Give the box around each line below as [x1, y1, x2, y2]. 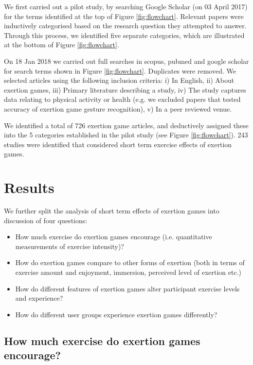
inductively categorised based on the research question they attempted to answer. [4, 20, 247, 31]
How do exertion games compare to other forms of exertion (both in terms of [15, 257, 245, 268]
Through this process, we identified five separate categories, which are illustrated [4, 30, 245, 40]
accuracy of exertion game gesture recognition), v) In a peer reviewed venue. [4, 103, 232, 114]
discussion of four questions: [4, 215, 88, 225]
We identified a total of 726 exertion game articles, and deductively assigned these [4, 120, 249, 130]
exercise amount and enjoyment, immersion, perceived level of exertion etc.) [15, 267, 242, 277]
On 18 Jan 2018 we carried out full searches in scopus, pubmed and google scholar [4, 56, 249, 66]
